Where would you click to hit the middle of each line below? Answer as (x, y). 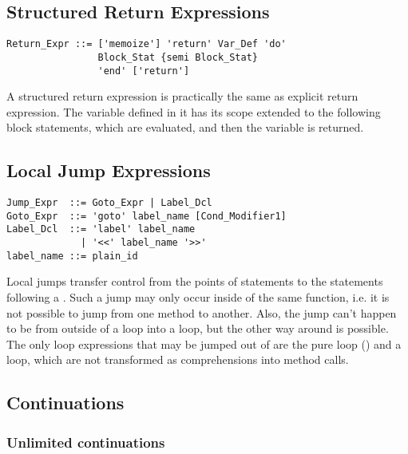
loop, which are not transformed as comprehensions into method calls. (178, 359)
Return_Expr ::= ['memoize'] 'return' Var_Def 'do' (147, 44)
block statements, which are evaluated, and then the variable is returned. (185, 127)
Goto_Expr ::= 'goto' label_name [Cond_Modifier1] (147, 216)
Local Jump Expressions (109, 170)
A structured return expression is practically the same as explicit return (182, 96)
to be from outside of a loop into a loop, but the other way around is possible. (198, 328)
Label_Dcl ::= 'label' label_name (101, 229)
